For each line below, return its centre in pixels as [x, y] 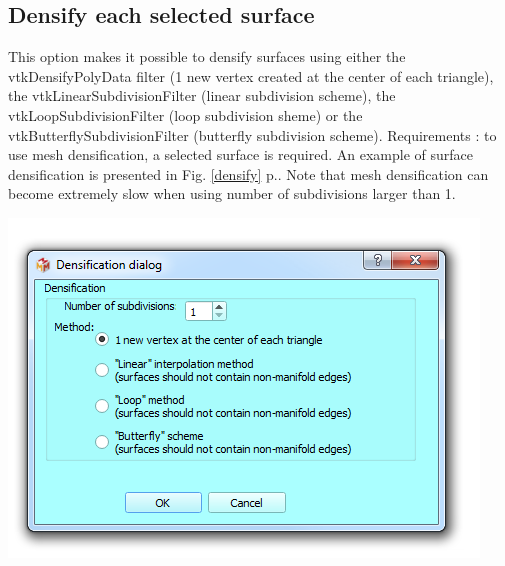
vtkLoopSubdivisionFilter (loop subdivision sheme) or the [185, 114]
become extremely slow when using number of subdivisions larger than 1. [232, 193]
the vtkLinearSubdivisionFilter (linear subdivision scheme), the [202, 95]
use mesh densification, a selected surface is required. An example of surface [240, 154]
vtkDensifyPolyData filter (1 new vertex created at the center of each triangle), [251, 75]
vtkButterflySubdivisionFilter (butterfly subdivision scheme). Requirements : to [252, 134]
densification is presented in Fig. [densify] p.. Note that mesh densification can [248, 173]
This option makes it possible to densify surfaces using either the [207, 56]
